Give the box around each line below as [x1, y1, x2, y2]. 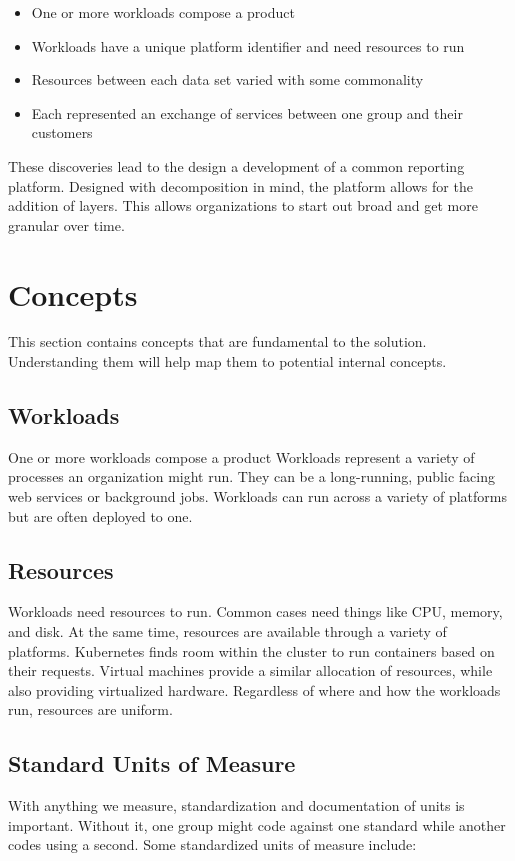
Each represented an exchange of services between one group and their [31, 102, 463, 123]
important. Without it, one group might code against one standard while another [8, 814, 506, 835]
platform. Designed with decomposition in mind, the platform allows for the [8, 175, 473, 196]
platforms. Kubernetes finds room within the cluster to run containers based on [8, 640, 495, 661]
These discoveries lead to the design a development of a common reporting [8, 155, 465, 176]
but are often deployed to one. [8, 505, 193, 526]
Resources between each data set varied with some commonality [31, 69, 424, 90]
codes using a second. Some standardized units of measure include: [8, 834, 417, 855]
